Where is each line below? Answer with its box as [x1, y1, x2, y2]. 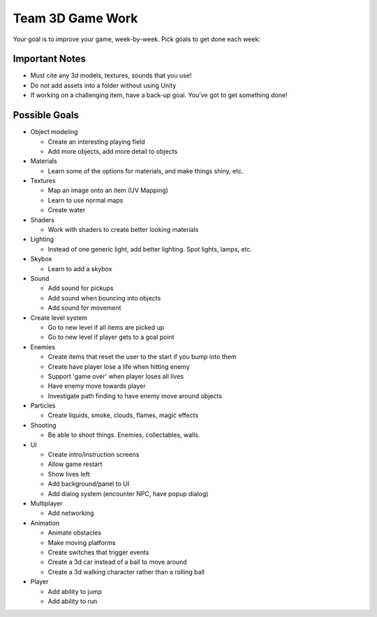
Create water [47, 206, 86, 215]
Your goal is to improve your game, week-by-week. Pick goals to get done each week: [13, 35, 261, 43]
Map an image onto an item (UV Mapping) [47, 186, 169, 195]
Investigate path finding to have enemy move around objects [47, 391, 223, 400]
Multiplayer [30, 499, 63, 507]
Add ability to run [47, 597, 98, 605]
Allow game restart [47, 460, 103, 468]
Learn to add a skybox [47, 264, 112, 273]
